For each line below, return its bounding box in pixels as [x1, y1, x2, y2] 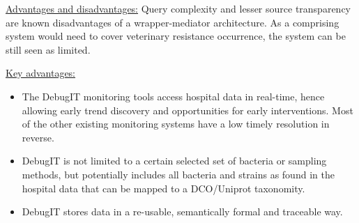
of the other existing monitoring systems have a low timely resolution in [22, 116, 330, 131]
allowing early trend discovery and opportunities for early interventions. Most [22, 102, 353, 117]
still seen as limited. [6, 42, 91, 56]
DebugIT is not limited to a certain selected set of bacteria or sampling [22, 153, 327, 168]
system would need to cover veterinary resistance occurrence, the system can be [6, 29, 346, 43]
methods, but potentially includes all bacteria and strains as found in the [22, 167, 335, 181]
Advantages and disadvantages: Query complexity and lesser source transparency [6, 1, 351, 15]
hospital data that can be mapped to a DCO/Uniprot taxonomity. [22, 180, 305, 195]
